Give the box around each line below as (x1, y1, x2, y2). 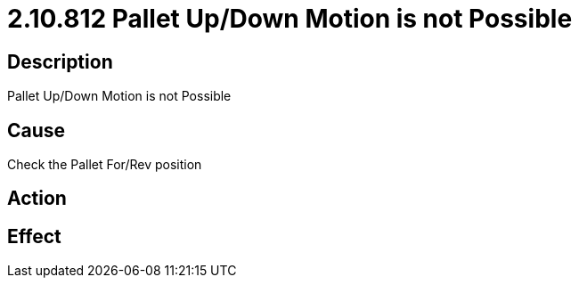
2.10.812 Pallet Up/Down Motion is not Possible (7, 4, 573, 34)
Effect (7, 224, 61, 248)
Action (7, 187, 67, 210)
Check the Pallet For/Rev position (7, 157, 202, 173)
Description (7, 50, 113, 73)
